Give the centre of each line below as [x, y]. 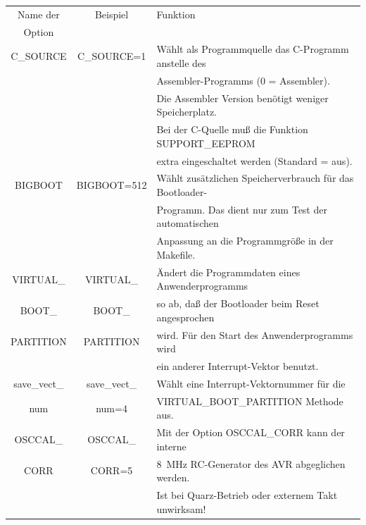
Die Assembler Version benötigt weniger [242, 98]
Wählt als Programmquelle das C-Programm [253, 49]
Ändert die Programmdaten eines [228, 272]
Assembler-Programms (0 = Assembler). [243, 80]
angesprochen [185, 317]
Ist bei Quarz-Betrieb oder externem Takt [247, 495]
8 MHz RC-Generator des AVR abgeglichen [251, 463]
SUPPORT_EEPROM [206, 143]
